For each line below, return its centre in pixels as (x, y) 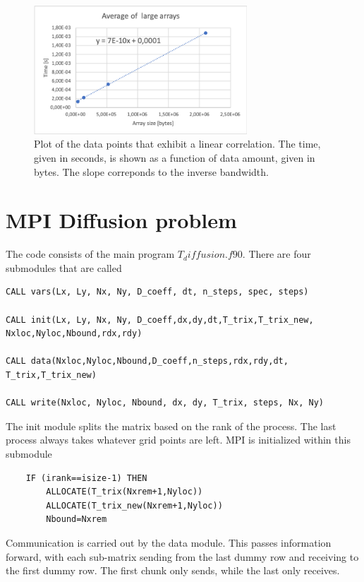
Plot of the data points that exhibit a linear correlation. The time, (177, 144)
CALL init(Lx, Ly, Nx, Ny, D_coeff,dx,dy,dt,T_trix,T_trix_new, (160, 320)
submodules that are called (64, 267)
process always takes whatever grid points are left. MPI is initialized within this (178, 440)
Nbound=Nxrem (77, 519)
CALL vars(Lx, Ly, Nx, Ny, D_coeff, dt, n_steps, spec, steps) (157, 292)
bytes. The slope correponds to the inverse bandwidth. (151, 171)
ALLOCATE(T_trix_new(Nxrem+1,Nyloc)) (134, 505)
